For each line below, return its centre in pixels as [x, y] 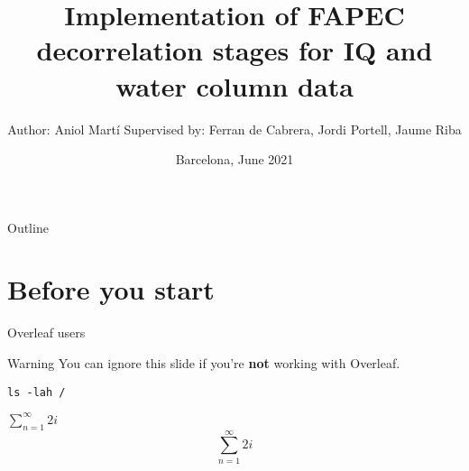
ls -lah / [37, 392]
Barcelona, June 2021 [234, 159]
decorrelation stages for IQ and [234, 50]
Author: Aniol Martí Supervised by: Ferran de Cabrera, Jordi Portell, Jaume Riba [234, 129]
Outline [28, 227]
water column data [234, 85]
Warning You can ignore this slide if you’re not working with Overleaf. [204, 363]
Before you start [111, 289]
